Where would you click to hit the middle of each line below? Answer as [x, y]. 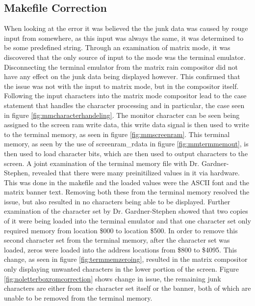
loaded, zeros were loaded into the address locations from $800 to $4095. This [120, 249]
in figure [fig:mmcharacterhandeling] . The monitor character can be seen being [122, 115]
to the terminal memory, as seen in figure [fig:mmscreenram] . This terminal [117, 134]
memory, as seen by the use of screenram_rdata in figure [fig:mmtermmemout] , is [126, 144]
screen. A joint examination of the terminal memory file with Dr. [102, 163]
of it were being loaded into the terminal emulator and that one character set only [127, 221]
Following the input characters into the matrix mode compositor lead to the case [125, 96]
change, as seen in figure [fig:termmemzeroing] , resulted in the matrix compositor [126, 259]
